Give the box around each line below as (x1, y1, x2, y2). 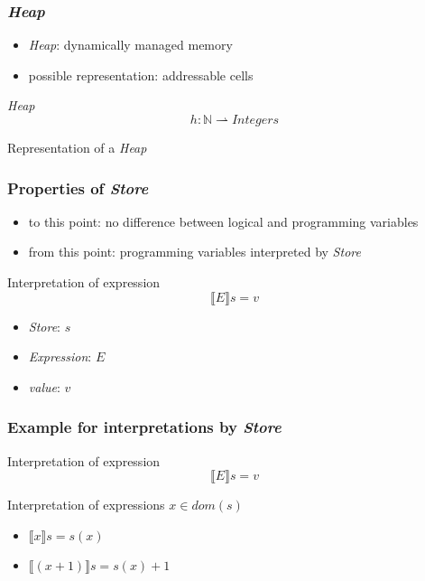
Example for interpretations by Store (7, 416, 282, 438)
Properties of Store (7, 176, 149, 199)
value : (28, 377, 60, 396)
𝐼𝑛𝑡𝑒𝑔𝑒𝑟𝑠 (231, 114, 280, 127)
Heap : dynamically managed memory (28, 35, 233, 54)
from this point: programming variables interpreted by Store (28, 242, 361, 261)
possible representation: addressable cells (28, 65, 254, 84)
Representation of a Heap (7, 138, 147, 156)
